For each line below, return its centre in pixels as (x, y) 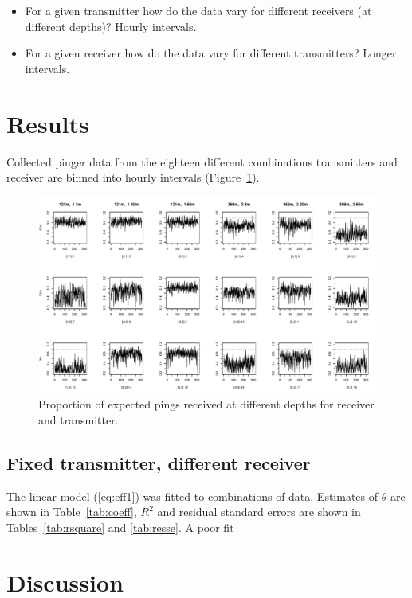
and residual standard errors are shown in (259, 512)
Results (48, 123)
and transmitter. (78, 420)
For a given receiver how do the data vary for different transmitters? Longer (211, 53)
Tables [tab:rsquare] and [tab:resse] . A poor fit (120, 528)
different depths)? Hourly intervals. (111, 26)
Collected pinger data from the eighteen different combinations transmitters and (202, 161)
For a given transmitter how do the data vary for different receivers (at (198, 10)
